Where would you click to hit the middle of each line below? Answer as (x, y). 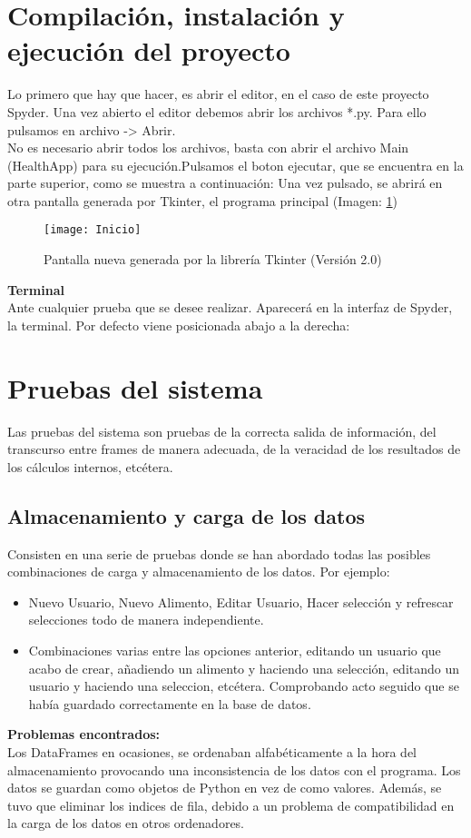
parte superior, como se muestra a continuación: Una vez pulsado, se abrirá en (225, 183)
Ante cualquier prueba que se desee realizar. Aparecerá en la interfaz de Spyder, (230, 307)
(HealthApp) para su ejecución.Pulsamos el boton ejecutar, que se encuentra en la (235, 165)
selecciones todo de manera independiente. (146, 620)
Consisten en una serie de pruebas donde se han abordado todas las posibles (219, 553)
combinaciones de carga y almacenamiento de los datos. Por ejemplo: (199, 572)
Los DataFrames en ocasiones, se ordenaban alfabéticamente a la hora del (212, 751)
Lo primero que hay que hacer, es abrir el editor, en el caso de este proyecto (218, 94)
